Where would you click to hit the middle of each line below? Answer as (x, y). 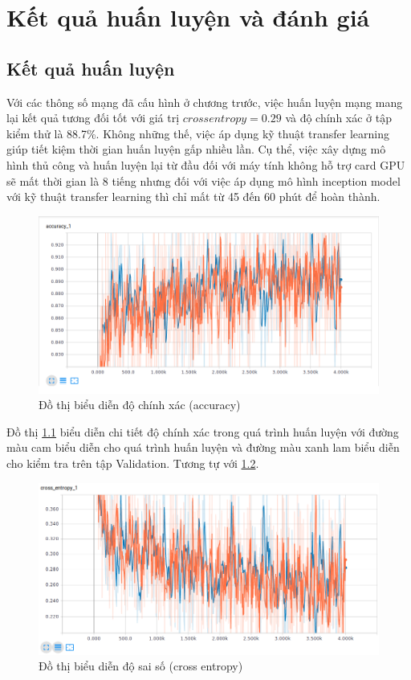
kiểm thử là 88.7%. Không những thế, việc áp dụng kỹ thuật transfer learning (198, 133)
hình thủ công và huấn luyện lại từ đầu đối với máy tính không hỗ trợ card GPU (206, 164)
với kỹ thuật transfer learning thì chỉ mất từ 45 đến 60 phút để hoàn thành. (193, 197)
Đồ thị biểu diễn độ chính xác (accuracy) (140, 405)
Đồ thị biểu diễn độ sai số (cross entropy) (141, 666)
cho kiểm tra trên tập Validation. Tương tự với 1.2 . (133, 463)
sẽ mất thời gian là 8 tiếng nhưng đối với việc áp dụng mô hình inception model (203, 180)
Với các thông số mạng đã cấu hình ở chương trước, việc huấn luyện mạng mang (205, 102)
